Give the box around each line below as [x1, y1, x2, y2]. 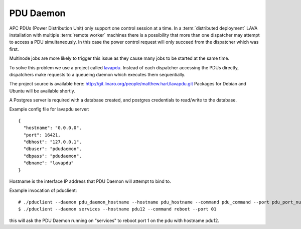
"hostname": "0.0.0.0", [23, 125, 82, 131]
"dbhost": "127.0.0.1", [23, 139, 82, 145]
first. [9, 46, 19, 52]
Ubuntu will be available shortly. [9, 88, 75, 94]
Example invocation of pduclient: [9, 187, 77, 193]
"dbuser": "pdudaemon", [23, 146, 82, 152]
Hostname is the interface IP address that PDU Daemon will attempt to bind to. [9, 178, 172, 184]
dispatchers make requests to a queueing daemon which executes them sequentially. [9, 71, 186, 77]
